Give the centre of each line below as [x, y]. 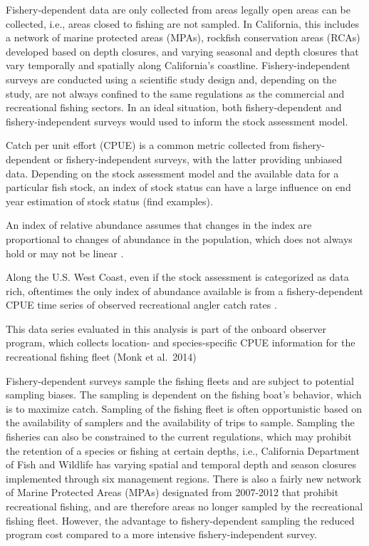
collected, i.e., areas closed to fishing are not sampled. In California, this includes [183, 23]
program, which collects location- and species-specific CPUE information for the [181, 342]
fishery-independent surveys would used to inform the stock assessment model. [177, 121]
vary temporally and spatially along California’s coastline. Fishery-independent [178, 65]
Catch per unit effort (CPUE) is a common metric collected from [148, 145]
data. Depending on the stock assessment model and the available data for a [172, 173]
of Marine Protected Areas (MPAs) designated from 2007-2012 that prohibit [172, 492]
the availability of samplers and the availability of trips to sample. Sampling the [180, 422]
